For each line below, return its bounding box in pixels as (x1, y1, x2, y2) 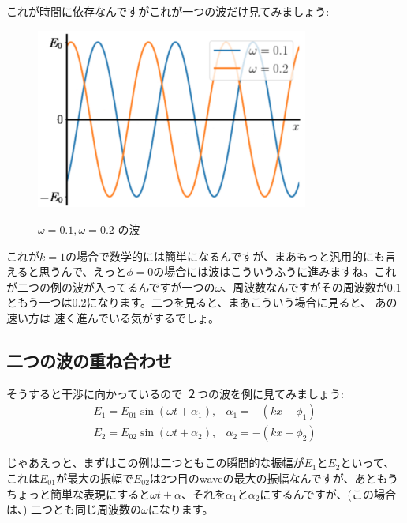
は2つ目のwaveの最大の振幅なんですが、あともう (149, 470, 398, 487)
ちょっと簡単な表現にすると (6, 485, 151, 502)
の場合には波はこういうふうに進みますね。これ (153, 263, 397, 280)
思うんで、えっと (39, 263, 127, 280)
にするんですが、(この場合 (260, 485, 396, 502)
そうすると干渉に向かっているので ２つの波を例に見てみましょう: (6, 385, 344, 401)
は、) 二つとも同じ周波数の (6, 501, 142, 517)
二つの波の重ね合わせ (6, 348, 172, 372)
